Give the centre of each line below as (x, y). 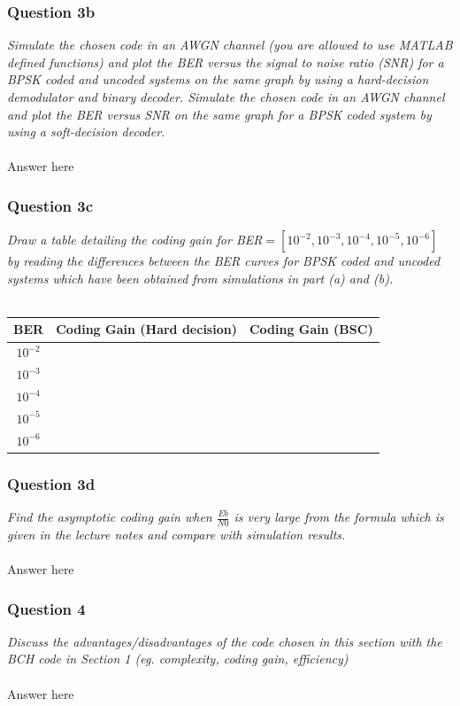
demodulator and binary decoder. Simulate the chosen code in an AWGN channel (226, 97)
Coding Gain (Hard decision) (146, 329)
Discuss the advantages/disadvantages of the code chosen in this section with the (225, 641)
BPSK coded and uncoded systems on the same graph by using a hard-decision (218, 79)
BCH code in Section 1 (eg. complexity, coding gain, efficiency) (178, 659)
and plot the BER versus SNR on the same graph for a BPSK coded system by (219, 114)
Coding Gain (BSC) (311, 329)
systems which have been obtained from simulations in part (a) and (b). (200, 278)
